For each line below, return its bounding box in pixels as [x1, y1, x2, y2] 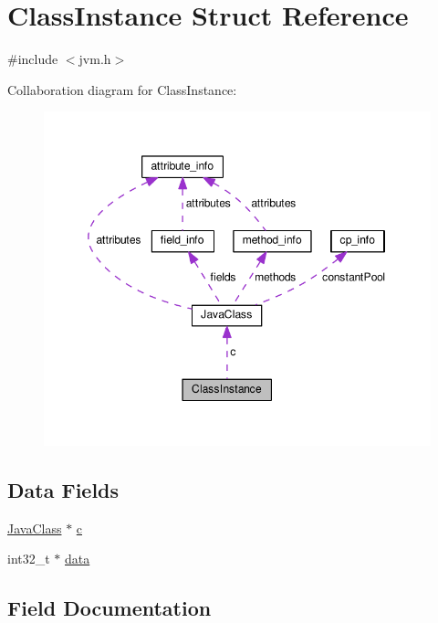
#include [7, 49, 58, 69]
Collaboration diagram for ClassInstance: [7, 79, 237, 99]
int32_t [7, 549, 50, 568]
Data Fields [7, 476, 120, 504]
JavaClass [7, 518, 62, 537]
